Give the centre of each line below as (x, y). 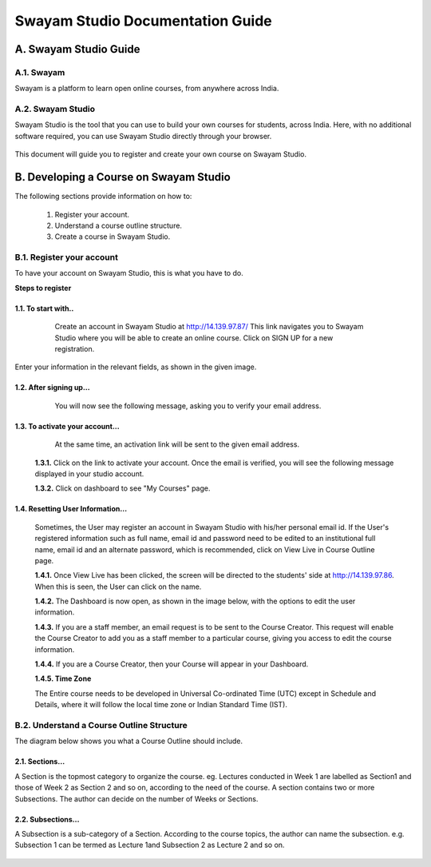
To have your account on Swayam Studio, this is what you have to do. (129, 273)
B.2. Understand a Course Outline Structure (101, 725)
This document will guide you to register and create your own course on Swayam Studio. (161, 154)
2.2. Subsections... (47, 819)
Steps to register (43, 288)
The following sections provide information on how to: (103, 197)
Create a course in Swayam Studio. (113, 237)
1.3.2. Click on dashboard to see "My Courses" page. (123, 488)
